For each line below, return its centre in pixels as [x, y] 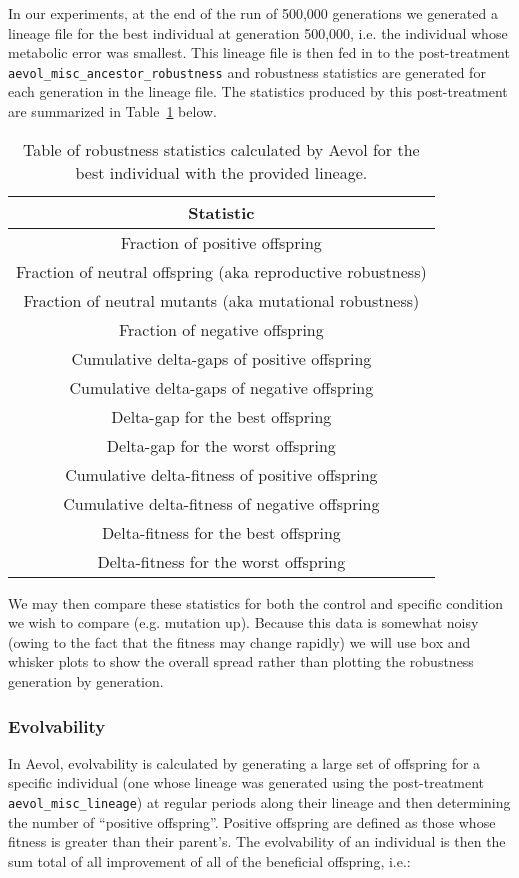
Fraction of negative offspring [221, 329]
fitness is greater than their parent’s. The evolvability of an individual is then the [257, 841]
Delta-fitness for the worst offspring [221, 561]
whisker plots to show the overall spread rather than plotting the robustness [241, 661]
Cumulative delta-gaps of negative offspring [221, 387]
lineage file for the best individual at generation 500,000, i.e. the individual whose [258, 32]
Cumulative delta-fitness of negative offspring [221, 503]
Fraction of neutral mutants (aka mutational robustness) [221, 300]
